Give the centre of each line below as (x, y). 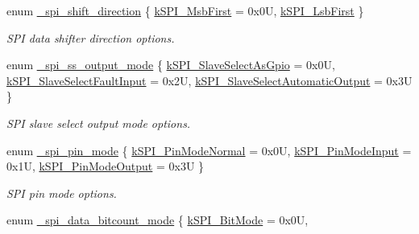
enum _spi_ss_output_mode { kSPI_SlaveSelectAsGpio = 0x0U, (171, 65)
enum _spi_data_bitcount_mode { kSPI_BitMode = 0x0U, (158, 220)
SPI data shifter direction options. (91, 37)
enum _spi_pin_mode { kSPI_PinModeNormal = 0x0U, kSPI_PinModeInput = (209, 150)
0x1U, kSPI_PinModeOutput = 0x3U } (106, 166)
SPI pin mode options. (62, 193)
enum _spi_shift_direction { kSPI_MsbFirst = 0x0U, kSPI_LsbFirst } (185, 10)
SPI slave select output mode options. (99, 123)
